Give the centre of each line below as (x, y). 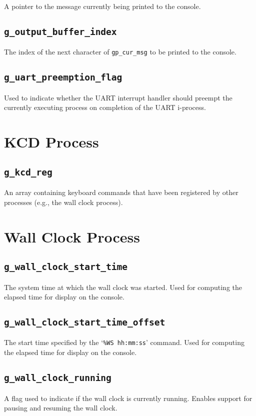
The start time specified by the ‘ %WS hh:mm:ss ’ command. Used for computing (124, 342)
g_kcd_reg (28, 172)
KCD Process (51, 142)
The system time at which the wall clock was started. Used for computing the (123, 287)
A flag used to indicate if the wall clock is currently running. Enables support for (128, 398)
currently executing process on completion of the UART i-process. (105, 107)
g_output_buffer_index (60, 31)
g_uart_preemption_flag (63, 77)
